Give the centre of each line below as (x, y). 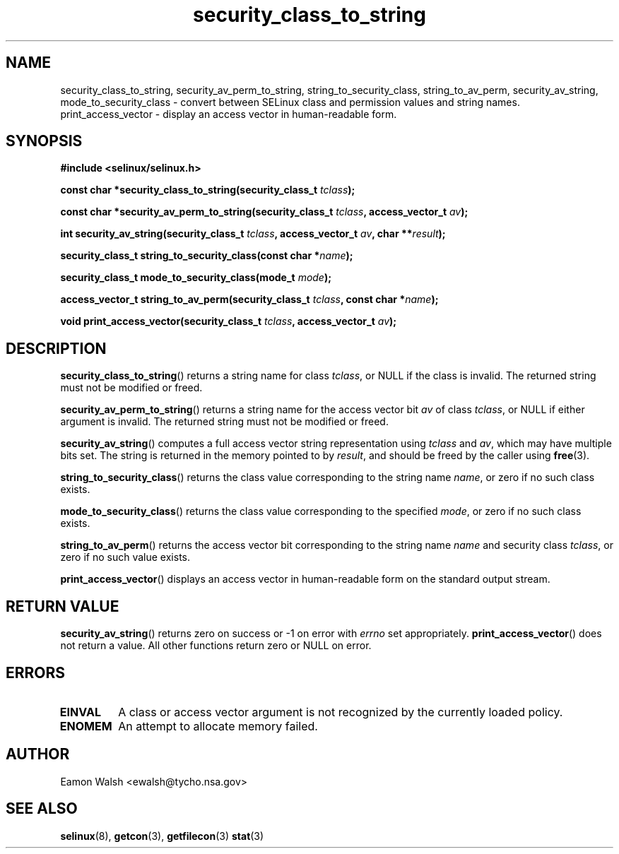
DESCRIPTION (56, 348)
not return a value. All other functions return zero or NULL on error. (216, 646)
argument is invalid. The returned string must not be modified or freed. (224, 422)
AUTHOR (38, 754)
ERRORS (36, 672)
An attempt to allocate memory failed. (218, 726)
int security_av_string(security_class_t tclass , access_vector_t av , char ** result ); (253, 234)
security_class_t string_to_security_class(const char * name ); (207, 256)
